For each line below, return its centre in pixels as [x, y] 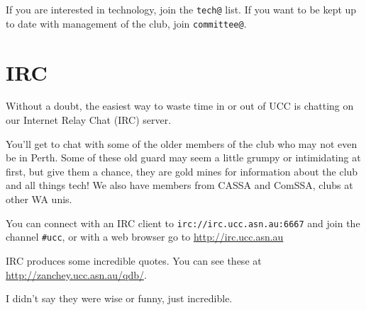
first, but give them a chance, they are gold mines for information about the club [182, 171]
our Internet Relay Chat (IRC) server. [89, 120]
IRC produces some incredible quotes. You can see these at [134, 260]
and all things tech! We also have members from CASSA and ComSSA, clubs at [179, 185]
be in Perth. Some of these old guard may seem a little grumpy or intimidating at [183, 157]
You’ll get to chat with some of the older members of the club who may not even [182, 143]
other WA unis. [39, 199]
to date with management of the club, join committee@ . [126, 23]
